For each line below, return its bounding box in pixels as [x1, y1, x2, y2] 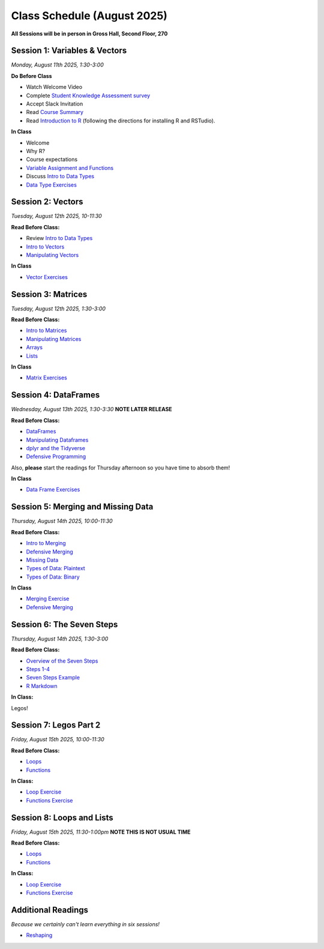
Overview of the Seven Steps [26, 657, 98, 664]
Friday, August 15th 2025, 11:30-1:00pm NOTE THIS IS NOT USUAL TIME [11, 828, 191, 836]
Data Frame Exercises [26, 486, 80, 493]
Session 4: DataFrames [11, 390, 100, 400]
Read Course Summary [26, 109, 84, 116]
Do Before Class [11, 72, 52, 79]
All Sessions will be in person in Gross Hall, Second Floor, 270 [11, 30, 168, 37]
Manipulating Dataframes [26, 436, 89, 444]
